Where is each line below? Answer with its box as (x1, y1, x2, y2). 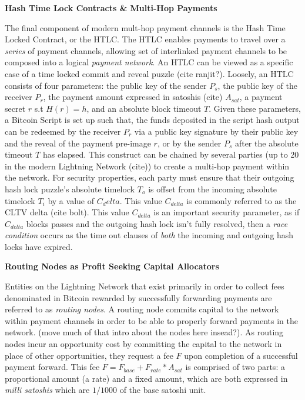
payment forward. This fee (5, 361, 100, 373)
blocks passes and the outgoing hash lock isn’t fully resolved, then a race (26, 217, 288, 229)
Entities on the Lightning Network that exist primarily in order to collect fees (5, 280, 284, 292)
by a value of (48, 194, 94, 206)
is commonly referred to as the (186, 194, 297, 206)
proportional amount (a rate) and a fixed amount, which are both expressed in (5, 372, 288, 384)
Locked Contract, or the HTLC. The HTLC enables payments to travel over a (5, 33, 286, 45)
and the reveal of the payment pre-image (5, 136, 151, 149)
